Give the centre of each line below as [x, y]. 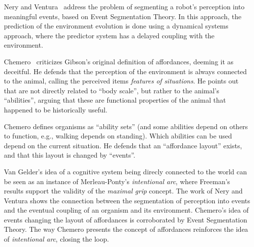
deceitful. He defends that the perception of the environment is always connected [126, 71]
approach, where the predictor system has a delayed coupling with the [109, 35]
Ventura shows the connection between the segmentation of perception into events [127, 200]
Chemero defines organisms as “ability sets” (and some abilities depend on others [126, 126]
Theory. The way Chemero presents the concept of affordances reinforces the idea [126, 229]
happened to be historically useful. [56, 109]
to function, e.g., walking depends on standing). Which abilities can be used [118, 136]
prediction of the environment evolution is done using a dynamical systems [116, 26]
